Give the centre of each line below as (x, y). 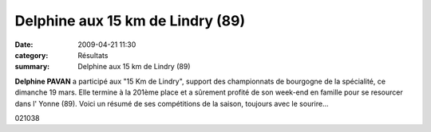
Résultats (93, 55)
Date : (24, 45)
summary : (32, 67)
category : (32, 55)
